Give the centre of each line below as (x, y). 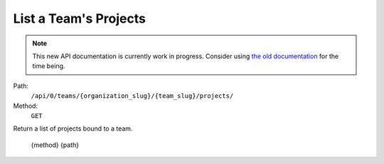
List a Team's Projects (79, 18)
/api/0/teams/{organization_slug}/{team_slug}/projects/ (132, 96)
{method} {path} (55, 145)
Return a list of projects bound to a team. (73, 129)
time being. (49, 66)
